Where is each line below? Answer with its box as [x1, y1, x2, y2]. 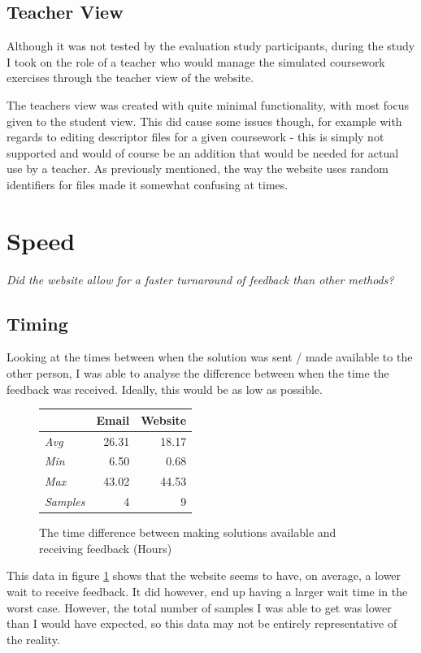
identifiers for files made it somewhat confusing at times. [7, 175, 289, 192]
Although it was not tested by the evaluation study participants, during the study [7, 37, 415, 54]
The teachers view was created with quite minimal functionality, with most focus [7, 96, 410, 113]
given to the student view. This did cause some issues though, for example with [7, 112, 402, 129]
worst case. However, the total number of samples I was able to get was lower [7, 599, 392, 616]
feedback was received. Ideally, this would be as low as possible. [7, 380, 323, 397]
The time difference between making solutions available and [39, 524, 336, 541]
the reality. [7, 630, 60, 647]
